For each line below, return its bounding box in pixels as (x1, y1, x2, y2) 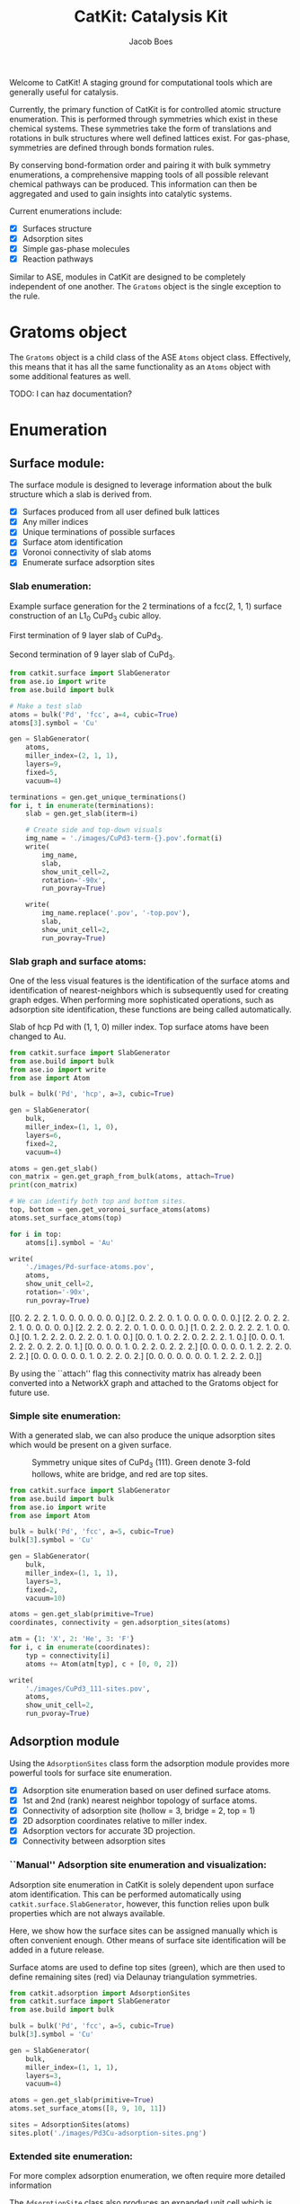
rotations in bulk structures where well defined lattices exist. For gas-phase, (9, 132, 290, 143)
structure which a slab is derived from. (9, 489, 153, 500)
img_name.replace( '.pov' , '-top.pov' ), (41, 909, 191, 918)
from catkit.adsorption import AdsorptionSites (9, 1988, 191, 1997)
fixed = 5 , (25, 768, 58, 777)
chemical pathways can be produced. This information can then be (9, 178, 258, 190)
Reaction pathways (22, 253, 94, 264)
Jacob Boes (128, 36, 173, 47)
